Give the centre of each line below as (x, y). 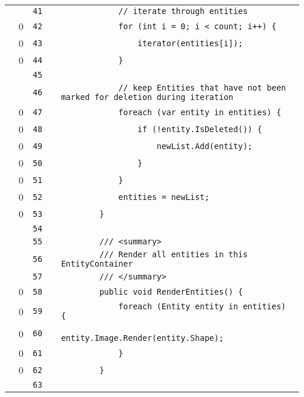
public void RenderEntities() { (171, 291)
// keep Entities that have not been (202, 88)
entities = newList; (164, 197)
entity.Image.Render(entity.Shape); (142, 338)
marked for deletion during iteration (147, 97)
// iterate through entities (183, 11)
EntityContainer (97, 264)
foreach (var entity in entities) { (200, 112)
